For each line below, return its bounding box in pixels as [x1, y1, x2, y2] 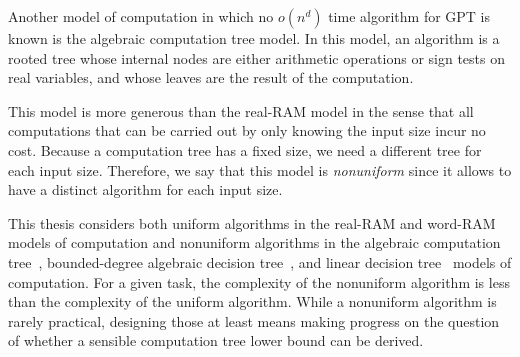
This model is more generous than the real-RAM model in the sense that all [8, 100, 474, 121]
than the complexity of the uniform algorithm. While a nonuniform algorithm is [8, 291, 497, 312]
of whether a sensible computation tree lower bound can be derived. [8, 330, 424, 351]
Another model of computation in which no [8, 6, 274, 26]
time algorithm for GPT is [328, 6, 491, 26]
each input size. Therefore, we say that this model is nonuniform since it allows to [8, 159, 512, 180]
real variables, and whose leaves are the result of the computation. [8, 67, 414, 88]
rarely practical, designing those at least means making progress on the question [8, 310, 500, 331]
